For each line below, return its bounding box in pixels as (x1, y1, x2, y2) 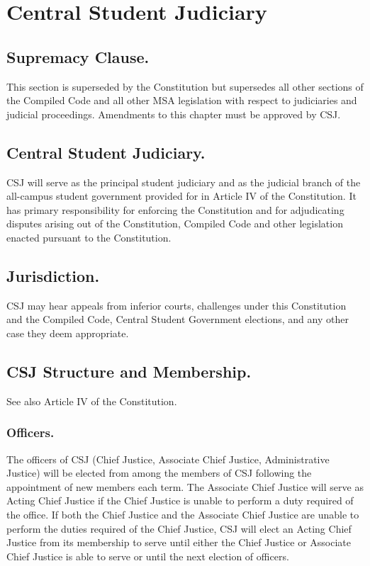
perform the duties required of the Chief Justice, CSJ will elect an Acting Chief (6, 521, 352, 536)
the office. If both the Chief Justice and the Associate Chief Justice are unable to (6, 506, 359, 521)
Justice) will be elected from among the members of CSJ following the (6, 465, 312, 480)
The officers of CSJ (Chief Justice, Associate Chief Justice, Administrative (6, 451, 330, 466)
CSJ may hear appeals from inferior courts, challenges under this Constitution (6, 298, 347, 312)
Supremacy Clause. (6, 45, 150, 67)
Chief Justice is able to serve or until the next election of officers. (6, 548, 289, 563)
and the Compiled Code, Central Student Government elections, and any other (6, 312, 349, 327)
